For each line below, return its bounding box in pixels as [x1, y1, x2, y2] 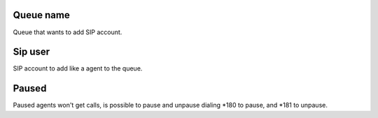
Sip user [13, 46, 50, 58]
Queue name [13, 9, 70, 21]
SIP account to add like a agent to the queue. [13, 64, 143, 73]
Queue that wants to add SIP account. [13, 28, 122, 36]
